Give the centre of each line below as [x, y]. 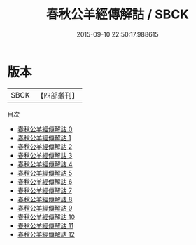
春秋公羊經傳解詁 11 [45, 225]
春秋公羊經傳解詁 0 [45, 129]
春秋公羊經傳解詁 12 [46, 234]
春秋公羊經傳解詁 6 [45, 181]
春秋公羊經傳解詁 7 [44, 190]
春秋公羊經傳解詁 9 [45, 208]
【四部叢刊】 [58, 95]
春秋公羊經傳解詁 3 [45, 155]
